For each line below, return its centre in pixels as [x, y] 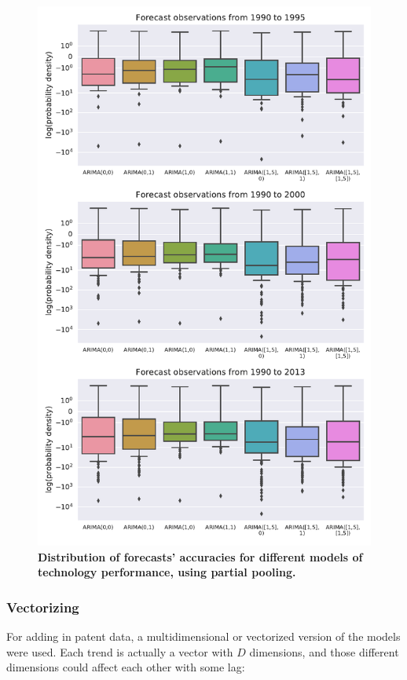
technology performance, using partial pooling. [167, 572]
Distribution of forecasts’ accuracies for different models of [200, 556]
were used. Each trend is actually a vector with [120, 651]
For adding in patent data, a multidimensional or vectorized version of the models [203, 636]
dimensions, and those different [324, 651]
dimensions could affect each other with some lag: [126, 667]
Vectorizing [43, 607]
